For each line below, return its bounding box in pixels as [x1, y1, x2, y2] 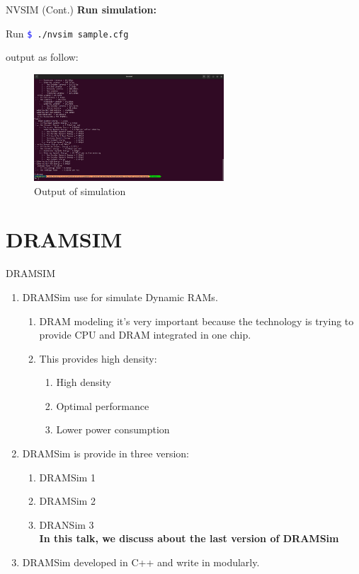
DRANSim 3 [39, 517, 94, 532]
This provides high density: [39, 351, 157, 365]
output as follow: [6, 49, 79, 64]
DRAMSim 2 [39, 493, 96, 508]
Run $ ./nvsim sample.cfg [6, 25, 129, 40]
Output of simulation [34, 183, 126, 198]
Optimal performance [56, 398, 149, 413]
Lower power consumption [56, 422, 170, 437]
